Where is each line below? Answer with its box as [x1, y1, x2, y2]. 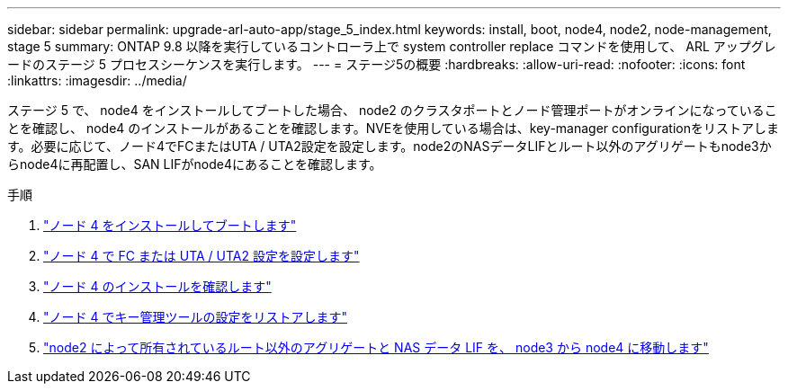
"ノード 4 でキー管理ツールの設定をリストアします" [43, 309, 347, 324]
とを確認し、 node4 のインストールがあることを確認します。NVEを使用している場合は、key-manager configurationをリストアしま [7, 120, 779, 136]
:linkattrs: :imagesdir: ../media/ [7, 73, 187, 88]
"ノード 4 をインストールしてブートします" [43, 218, 297, 233]
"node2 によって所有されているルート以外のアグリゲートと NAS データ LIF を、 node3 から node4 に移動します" [43, 340, 709, 355]
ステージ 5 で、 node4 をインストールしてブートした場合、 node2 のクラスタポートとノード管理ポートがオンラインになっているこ [7, 102, 777, 118]
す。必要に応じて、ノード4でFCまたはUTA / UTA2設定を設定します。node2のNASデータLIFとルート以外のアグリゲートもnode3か [7, 138, 772, 154]
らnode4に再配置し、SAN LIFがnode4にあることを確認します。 [7, 156, 382, 172]
